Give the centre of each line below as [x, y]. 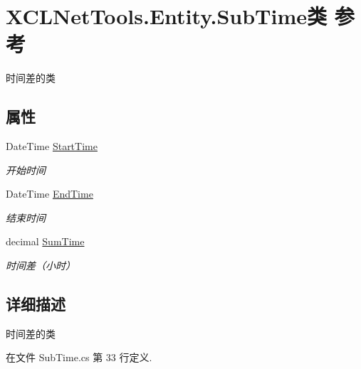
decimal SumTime [45, 241]
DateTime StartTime [52, 146]
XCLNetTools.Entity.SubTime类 [166, 16]
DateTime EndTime [49, 194]
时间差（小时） [41, 266]
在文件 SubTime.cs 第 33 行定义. [79, 357]
